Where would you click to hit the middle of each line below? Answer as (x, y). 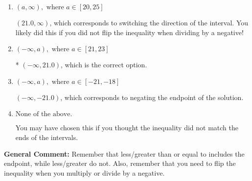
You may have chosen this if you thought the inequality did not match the (127, 128)
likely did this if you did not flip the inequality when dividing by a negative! (129, 32)
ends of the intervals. (47, 137)
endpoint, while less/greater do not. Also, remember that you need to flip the (120, 163)
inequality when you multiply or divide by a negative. (84, 172)
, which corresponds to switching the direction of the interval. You (149, 22)
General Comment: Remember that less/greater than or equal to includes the (124, 153)
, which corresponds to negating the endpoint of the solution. (152, 97)
